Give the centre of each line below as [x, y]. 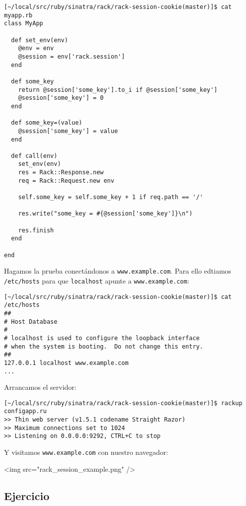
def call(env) [34, 156]
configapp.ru [25, 411]
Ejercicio [27, 495]
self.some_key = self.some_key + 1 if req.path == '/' [111, 197]
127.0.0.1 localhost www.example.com [66, 363]
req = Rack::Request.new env [66, 181]
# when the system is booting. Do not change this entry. [104, 346]
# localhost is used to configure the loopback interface [102, 338]
